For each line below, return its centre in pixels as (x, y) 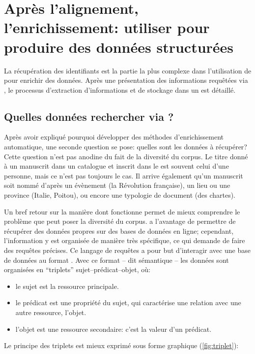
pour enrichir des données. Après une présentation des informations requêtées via (126, 80)
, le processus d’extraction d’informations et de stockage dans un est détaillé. (120, 89)
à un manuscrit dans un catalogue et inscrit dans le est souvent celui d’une (116, 166)
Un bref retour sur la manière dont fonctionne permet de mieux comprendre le (122, 211)
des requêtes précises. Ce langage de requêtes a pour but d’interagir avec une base (127, 250)
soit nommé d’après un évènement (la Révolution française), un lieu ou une (117, 185)
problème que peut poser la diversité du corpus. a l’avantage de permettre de (120, 221)
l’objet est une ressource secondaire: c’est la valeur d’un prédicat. (113, 329)
